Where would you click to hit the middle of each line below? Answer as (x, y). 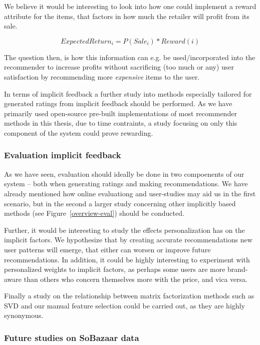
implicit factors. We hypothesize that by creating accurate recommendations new (128, 240)
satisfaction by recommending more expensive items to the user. (102, 76)
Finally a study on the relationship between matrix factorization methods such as (129, 296)
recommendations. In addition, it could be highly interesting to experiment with (127, 259)
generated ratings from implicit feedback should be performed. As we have (118, 103)
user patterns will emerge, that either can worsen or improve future (107, 249)
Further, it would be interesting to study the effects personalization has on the (124, 230)
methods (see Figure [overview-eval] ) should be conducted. (94, 213)
